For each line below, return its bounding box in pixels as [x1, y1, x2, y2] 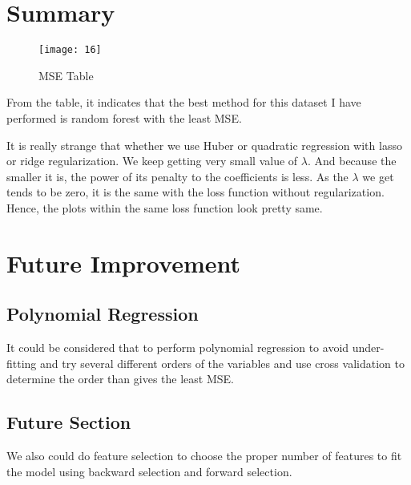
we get [362, 168, 394, 184]
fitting [6, 354, 37, 371]
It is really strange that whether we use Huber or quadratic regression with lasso [6, 136, 402, 153]
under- [352, 339, 385, 356]
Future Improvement [6, 246, 240, 279]
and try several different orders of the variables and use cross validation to [40, 354, 405, 371]
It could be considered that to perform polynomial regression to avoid [6, 339, 349, 356]
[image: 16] [38, 44, 102, 56]
